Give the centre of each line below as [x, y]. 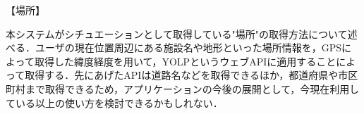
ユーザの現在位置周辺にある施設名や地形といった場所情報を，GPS [188, 47]
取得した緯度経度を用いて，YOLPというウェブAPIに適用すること [185, 61]
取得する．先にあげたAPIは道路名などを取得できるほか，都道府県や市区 [192, 75]
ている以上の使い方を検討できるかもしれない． [114, 102]
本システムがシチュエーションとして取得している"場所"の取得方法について [177, 33]
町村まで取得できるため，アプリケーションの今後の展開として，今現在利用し [183, 88]
